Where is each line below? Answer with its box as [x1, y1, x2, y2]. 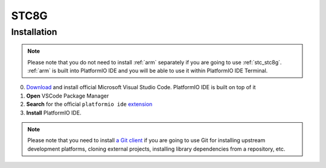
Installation [11, 26, 57, 37]
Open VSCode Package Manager [26, 92, 109, 99]
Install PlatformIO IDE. [26, 109, 81, 116]
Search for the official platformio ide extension [26, 101, 153, 108]
